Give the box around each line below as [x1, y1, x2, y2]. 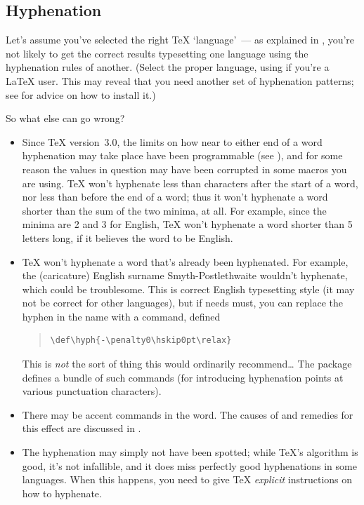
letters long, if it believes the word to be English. [22, 230, 233, 245]
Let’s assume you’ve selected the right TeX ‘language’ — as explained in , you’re [6, 32, 355, 47]
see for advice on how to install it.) [6, 87, 156, 102]
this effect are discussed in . [22, 421, 141, 436]
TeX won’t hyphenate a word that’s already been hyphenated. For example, [22, 254, 349, 269]
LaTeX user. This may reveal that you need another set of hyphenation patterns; [6, 73, 354, 88]
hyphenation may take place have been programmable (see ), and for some [22, 148, 343, 163]
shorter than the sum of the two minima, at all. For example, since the [22, 203, 327, 217]
